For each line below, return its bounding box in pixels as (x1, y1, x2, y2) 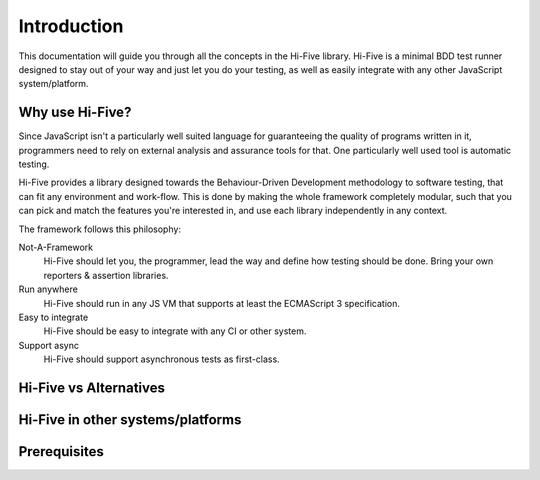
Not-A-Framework (18, 241, 94, 253)
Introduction (18, 15, 124, 37)
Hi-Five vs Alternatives (18, 379, 165, 396)
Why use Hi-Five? (18, 104, 132, 121)
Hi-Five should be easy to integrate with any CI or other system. (43, 325, 307, 337)
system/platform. (18, 78, 89, 90)
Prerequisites (18, 443, 104, 460)
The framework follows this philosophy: (18, 223, 182, 235)
